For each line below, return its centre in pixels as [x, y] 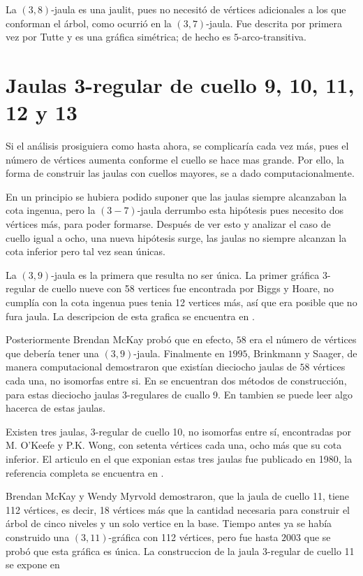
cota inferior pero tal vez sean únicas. [86, 251]
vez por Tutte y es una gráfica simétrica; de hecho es [118, 37]
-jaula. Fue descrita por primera [274, 23]
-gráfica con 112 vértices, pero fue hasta [193, 537]
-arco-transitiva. [272, 37]
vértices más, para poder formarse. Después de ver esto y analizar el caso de [168, 224]
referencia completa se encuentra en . [85, 472]
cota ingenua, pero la [51, 210]
